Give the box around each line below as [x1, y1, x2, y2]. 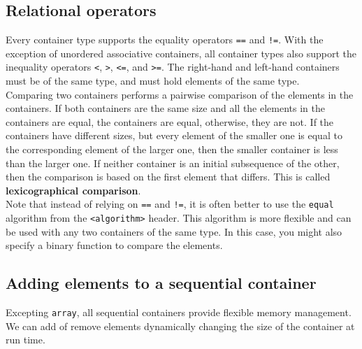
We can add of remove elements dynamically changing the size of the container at [6, 318, 355, 333]
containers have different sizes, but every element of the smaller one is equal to [6, 128, 342, 143]
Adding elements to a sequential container [6, 272, 317, 294]
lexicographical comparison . [6, 183, 141, 197]
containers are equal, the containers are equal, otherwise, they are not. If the [6, 114, 334, 129]
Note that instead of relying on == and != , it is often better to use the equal [6, 197, 334, 211]
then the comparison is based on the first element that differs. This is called [6, 169, 331, 184]
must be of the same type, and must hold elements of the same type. [6, 73, 300, 88]
